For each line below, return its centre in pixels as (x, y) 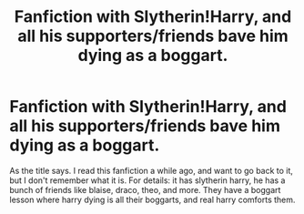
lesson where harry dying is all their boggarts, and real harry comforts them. (152, 199)
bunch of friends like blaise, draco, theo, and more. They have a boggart (145, 189)
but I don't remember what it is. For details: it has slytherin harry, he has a (147, 180)
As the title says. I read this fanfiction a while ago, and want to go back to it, (152, 170)
